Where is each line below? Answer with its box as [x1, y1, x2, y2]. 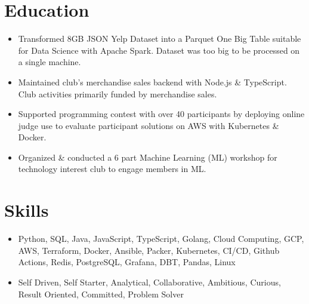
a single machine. [18, 56, 81, 68]
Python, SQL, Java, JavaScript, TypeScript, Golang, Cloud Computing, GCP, [18, 232, 304, 245]
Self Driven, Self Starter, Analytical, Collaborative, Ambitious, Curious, [18, 275, 281, 288]
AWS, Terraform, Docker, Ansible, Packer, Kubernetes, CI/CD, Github [18, 244, 280, 256]
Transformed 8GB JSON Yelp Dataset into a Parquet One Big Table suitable [18, 32, 301, 45]
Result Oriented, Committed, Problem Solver [18, 287, 184, 300]
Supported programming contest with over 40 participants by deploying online [18, 108, 305, 120]
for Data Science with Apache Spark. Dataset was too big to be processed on [18, 44, 300, 56]
